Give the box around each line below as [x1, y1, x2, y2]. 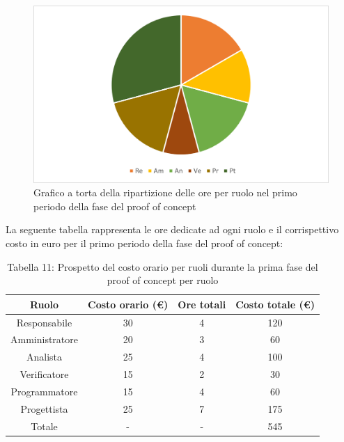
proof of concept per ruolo [107, 273, 219, 287]
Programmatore [10, 384, 78, 399]
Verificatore [19, 367, 69, 381]
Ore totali [178, 297, 226, 311]
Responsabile [16, 315, 72, 329]
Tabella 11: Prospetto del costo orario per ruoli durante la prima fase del [7, 259, 318, 274]
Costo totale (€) [235, 297, 315, 311]
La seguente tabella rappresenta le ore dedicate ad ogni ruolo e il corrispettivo [6, 222, 339, 237]
